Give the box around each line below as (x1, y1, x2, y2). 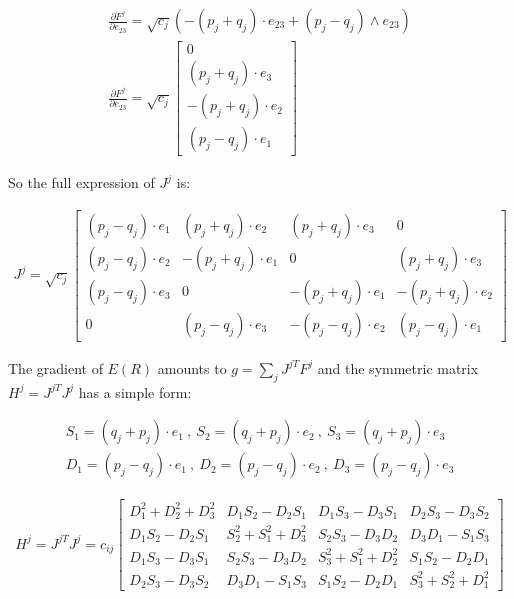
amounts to (157, 357, 227, 378)
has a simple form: (78, 381, 192, 402)
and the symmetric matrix (317, 357, 479, 378)
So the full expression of (8, 172, 155, 193)
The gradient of (8, 357, 103, 378)
